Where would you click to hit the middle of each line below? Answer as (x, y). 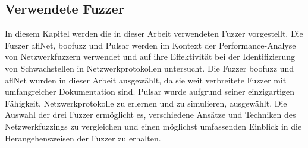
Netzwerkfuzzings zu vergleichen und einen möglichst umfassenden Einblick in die (153, 126)
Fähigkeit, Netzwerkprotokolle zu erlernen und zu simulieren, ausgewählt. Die (146, 103)
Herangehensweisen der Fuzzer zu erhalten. (83, 138)
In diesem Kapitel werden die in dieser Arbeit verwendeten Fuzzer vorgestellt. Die (154, 33)
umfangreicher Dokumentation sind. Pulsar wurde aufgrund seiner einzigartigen (150, 91)
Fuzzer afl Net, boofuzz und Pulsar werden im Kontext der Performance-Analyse (150, 45)
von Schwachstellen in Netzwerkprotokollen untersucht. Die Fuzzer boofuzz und (150, 68)
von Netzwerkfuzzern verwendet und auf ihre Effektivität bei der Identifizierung (150, 57)
